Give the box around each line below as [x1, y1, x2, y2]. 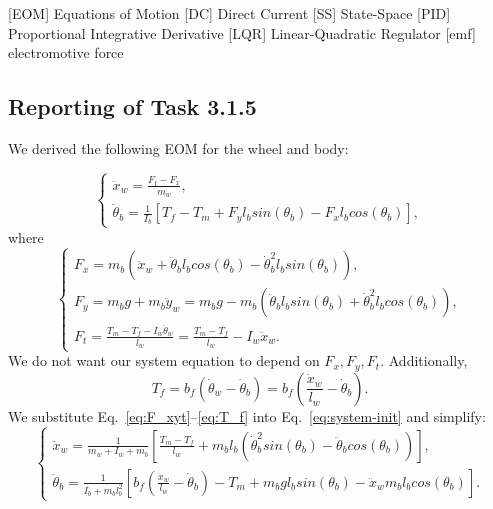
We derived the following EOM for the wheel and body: [8, 137, 349, 158]
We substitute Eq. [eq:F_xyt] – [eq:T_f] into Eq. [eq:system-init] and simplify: [8, 405, 486, 426]
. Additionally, [380, 350, 468, 371]
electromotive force [8, 42, 124, 63]
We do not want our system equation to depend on [8, 350, 320, 371]
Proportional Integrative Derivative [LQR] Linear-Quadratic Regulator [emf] [8, 22, 476, 43]
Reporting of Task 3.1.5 [8, 91, 257, 122]
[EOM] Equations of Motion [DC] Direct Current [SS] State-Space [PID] [8, 3, 451, 23]
